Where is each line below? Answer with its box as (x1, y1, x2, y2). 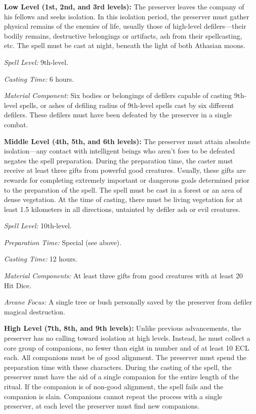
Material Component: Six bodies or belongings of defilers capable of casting (4, 90, 232, 101)
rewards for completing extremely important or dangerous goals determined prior (4, 174, 250, 185)
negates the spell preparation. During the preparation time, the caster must (4, 155, 233, 165)
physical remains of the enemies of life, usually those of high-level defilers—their (4, 21, 247, 31)
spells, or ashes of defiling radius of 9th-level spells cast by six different (19, 100, 234, 110)
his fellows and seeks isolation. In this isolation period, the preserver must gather (4, 11, 249, 21)
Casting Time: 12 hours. (4, 254, 78, 264)
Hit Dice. (4, 280, 32, 290)
